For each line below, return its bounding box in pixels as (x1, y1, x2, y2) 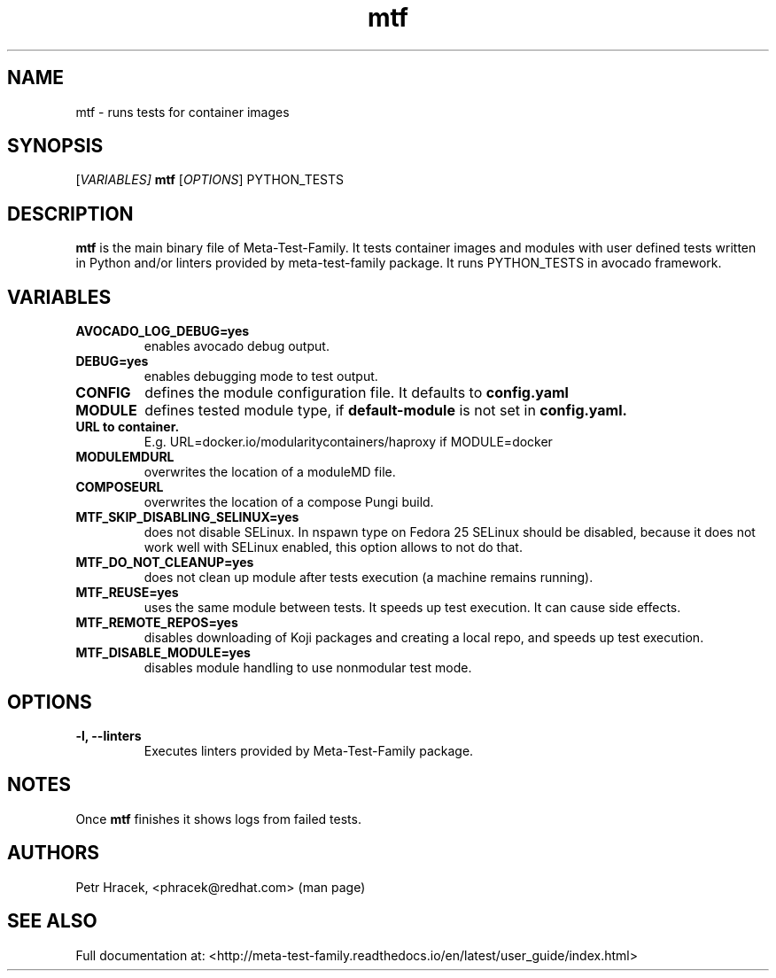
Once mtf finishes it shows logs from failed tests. (75, 811, 361, 827)
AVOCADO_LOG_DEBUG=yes (75, 323, 250, 339)
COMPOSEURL (75, 479, 164, 495)
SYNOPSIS (7, 135, 104, 158)
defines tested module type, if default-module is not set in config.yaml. (144, 401, 627, 420)
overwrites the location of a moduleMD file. (144, 464, 396, 480)
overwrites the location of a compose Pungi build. (144, 494, 434, 510)
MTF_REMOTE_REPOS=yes (75, 615, 238, 631)
